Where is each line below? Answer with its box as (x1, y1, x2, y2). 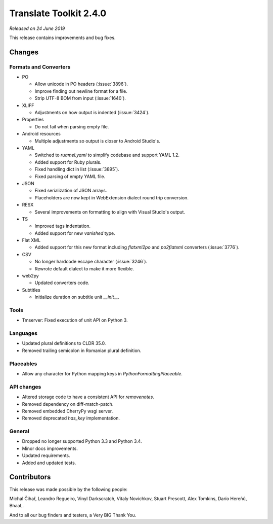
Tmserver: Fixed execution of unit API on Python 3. (22, 317, 128, 323)
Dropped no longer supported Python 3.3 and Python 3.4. (22, 438, 142, 444)
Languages (9, 330, 38, 337)
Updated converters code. (34, 280, 89, 286)
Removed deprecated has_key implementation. (22, 415, 120, 421)
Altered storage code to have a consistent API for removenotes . (22, 394, 154, 400)
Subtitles (22, 287, 40, 293)
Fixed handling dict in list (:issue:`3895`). (34, 166, 120, 172)
